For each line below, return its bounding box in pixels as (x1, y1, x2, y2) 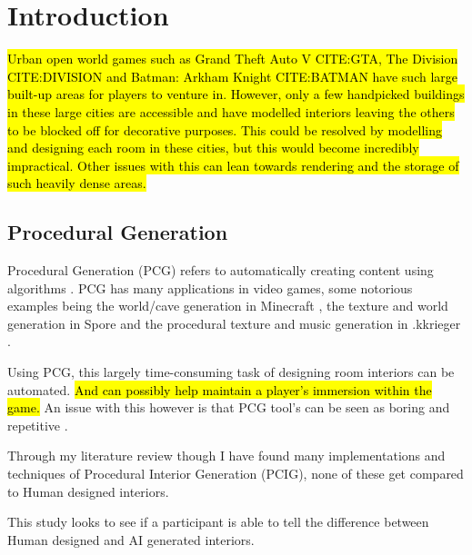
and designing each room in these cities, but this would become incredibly (7, 138, 419, 157)
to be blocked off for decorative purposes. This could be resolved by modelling (7, 120, 443, 139)
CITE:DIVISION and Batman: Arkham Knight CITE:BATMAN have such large (7, 66, 458, 85)
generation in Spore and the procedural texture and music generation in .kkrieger (7, 313, 461, 332)
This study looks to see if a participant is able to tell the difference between (7, 512, 429, 531)
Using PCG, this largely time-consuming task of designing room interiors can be (7, 362, 455, 382)
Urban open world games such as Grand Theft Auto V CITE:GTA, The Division (7, 49, 458, 68)
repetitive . (7, 415, 68, 434)
